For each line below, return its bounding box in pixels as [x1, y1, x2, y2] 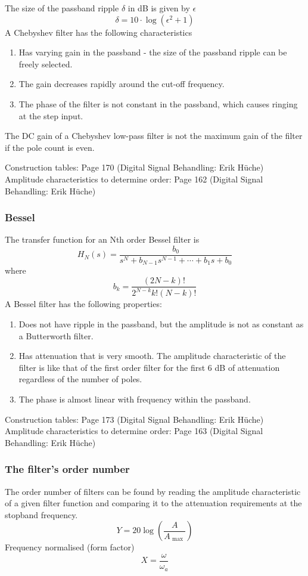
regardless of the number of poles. [18, 373, 142, 385]
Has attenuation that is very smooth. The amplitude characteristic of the [18, 349, 286, 362]
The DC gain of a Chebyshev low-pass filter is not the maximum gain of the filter [5, 129, 303, 142]
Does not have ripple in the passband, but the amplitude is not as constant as [18, 318, 304, 330]
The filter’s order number [5, 462, 130, 476]
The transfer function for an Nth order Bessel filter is [5, 233, 200, 246]
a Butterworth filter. [18, 329, 94, 342]
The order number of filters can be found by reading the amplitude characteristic [5, 485, 301, 497]
